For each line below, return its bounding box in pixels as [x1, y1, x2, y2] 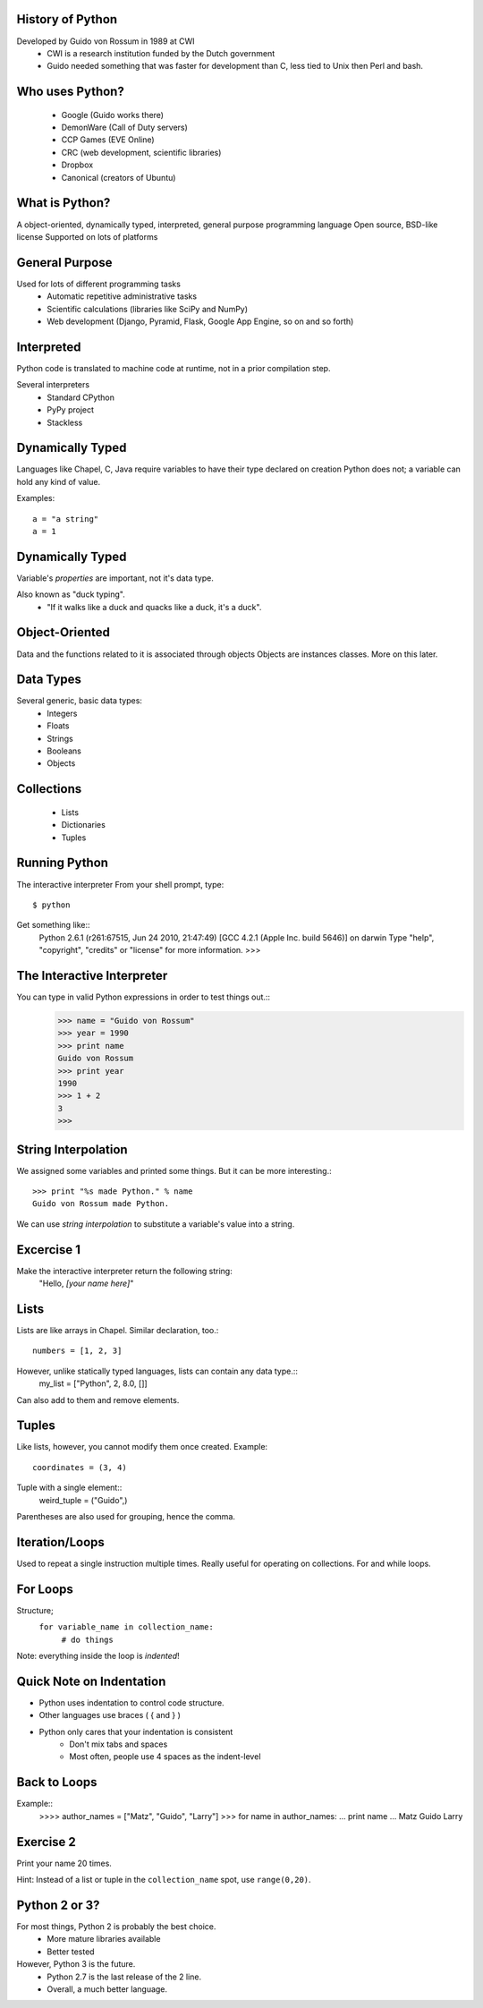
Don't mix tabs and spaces [69, 1739, 168, 1749]
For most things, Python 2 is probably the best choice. [16, 1920, 216, 1932]
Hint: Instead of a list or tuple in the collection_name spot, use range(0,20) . [16, 1875, 312, 1885]
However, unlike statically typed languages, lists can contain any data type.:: [16, 1366, 299, 1376]
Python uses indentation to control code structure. [38, 1697, 225, 1708]
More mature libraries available [47, 1934, 161, 1944]
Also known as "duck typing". [16, 589, 125, 600]
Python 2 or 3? [16, 1897, 100, 1912]
